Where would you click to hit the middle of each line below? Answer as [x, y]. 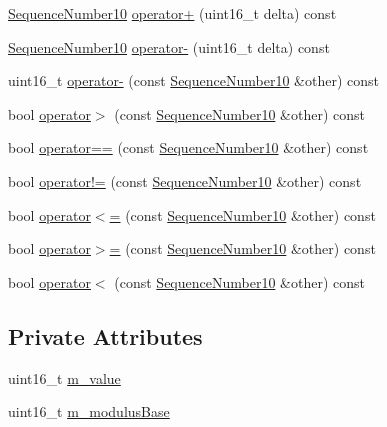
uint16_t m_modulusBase [89, 411]
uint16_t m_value [64, 377]
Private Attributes [105, 335]
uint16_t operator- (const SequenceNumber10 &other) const [193, 80]
